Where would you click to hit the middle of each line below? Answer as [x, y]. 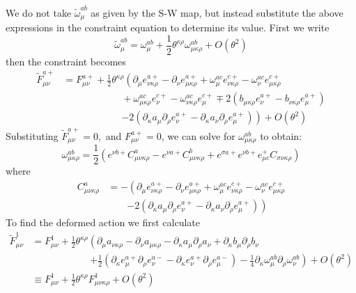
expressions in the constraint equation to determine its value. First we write [168, 27]
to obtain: [281, 135]
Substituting [32, 135]
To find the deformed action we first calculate [103, 222]
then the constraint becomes [66, 61]
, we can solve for [198, 135]
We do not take [39, 12]
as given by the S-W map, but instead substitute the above [217, 12]
